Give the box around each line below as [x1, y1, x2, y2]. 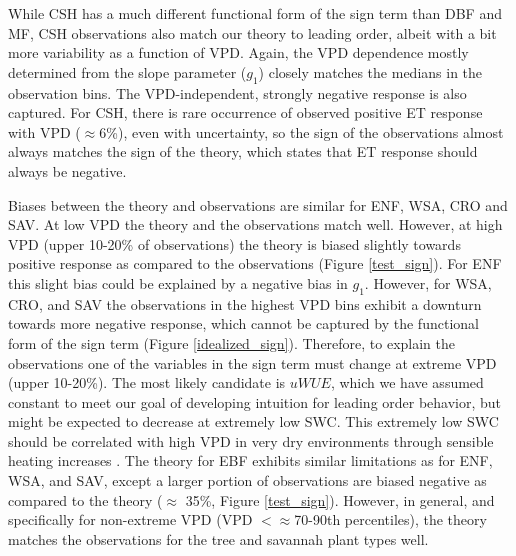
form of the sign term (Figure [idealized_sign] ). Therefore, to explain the [8, 332, 456, 353]
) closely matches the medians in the [258, 61, 483, 82]
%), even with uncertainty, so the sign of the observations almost [106, 121, 504, 142]
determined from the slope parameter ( [8, 61, 247, 82]
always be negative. [8, 160, 127, 181]
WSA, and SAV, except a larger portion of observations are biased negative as [8, 470, 487, 491]
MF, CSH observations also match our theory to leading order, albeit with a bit [8, 22, 497, 43]
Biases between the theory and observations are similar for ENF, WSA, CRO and [8, 194, 508, 215]
